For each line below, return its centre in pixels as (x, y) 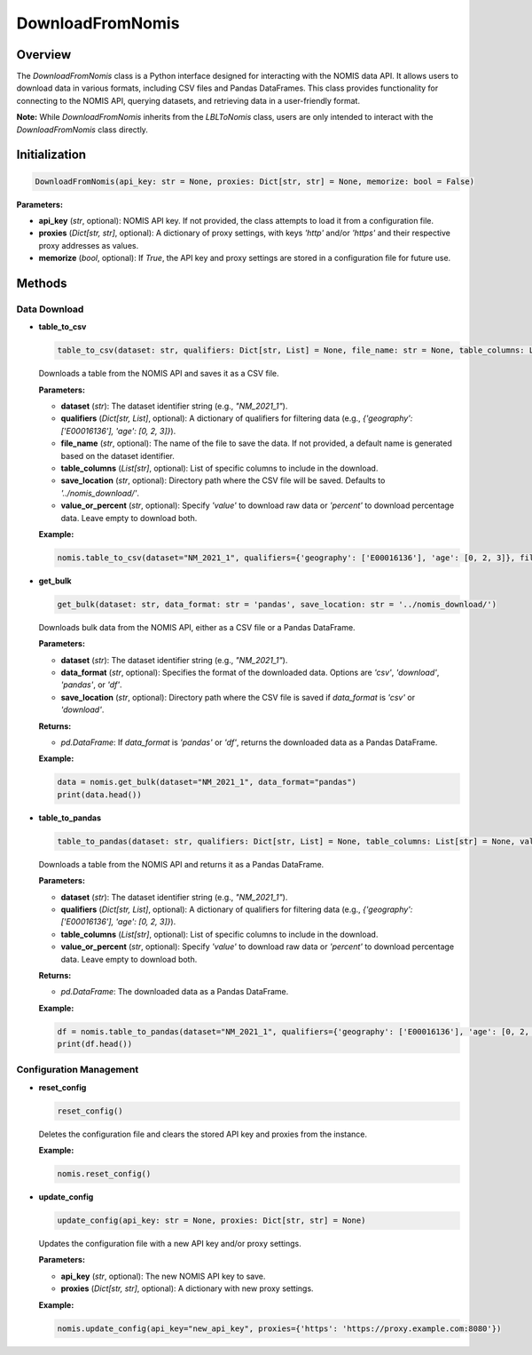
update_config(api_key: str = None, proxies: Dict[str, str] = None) (211, 1220)
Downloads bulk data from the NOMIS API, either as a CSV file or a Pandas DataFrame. (197, 627)
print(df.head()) (95, 1044)
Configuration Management (78, 1070)
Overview (44, 55)
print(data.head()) (99, 794)
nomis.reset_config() (104, 1174)
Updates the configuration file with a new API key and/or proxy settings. (170, 1244)
